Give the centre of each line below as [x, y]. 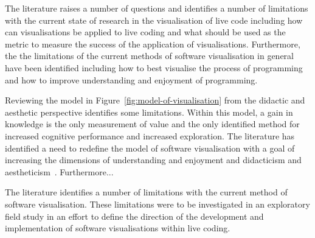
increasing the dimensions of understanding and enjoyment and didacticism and [153, 160]
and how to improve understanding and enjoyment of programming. [131, 79]
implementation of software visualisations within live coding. [118, 228]
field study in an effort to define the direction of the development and [134, 216]
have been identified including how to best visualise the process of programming [154, 67]
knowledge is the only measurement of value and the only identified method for [152, 124]
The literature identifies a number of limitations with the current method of [146, 192]
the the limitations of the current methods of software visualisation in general [149, 56]
